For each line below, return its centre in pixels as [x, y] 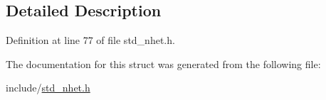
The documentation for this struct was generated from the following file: [163, 63]
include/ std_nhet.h [48, 88]
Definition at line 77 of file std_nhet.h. [90, 40]
